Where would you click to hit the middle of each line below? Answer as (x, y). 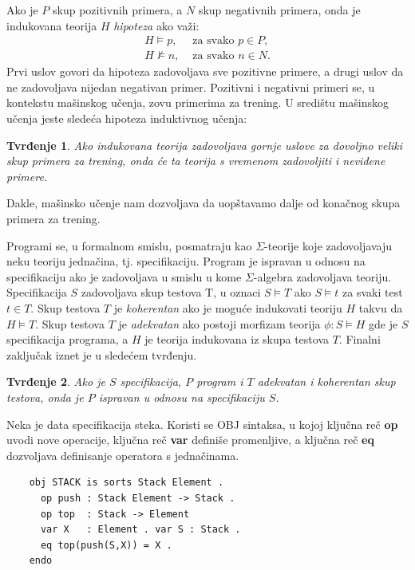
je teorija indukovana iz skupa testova (237, 339)
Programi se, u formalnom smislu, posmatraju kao (129, 245)
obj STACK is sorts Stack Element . (126, 483)
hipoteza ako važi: (156, 25)
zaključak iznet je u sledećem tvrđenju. (102, 354)
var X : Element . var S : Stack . (140, 530)
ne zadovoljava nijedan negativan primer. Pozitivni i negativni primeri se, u (191, 86)
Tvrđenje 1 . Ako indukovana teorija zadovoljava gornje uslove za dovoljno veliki (205, 145)
